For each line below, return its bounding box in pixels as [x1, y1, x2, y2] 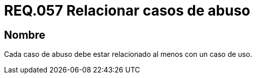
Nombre [4, 28, 45, 41]
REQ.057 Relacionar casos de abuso [4, 2, 250, 19]
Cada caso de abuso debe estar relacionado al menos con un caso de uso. [4, 50, 252, 59]
